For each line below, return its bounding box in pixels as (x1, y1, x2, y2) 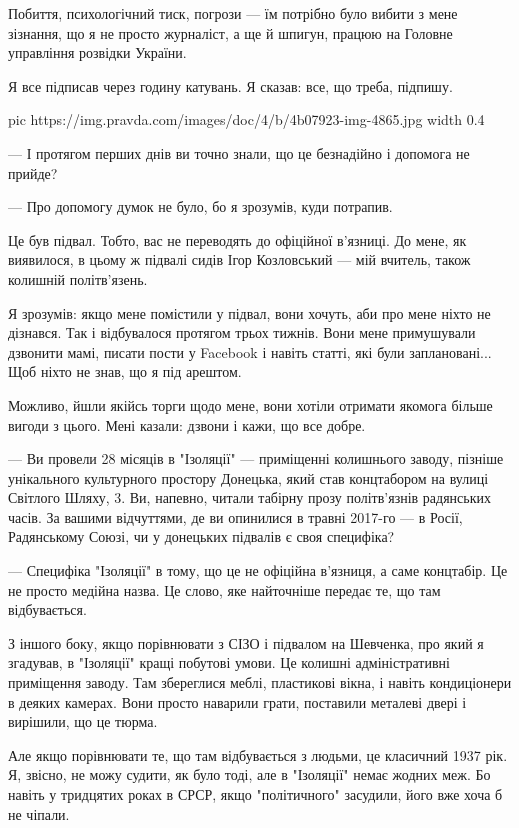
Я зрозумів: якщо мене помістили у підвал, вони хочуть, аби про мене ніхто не (8, 302, 491, 323)
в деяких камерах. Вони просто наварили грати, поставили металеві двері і (8, 691, 467, 712)
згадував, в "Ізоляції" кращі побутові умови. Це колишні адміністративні (8, 652, 450, 673)
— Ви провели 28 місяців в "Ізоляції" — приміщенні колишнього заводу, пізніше (8, 448, 504, 469)
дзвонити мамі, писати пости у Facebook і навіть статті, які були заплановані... (8, 341, 492, 362)
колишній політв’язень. (8, 268, 148, 289)
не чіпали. (8, 803, 70, 824)
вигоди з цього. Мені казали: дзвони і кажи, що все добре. (8, 414, 366, 435)
